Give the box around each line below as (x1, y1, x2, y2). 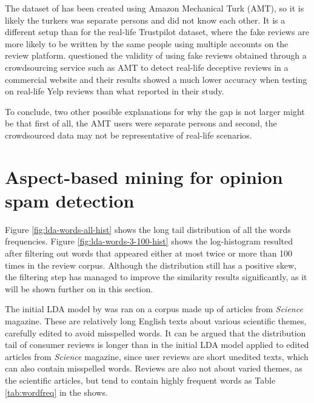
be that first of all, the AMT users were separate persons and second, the (5, 117, 277, 129)
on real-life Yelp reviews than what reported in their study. (5, 85, 224, 97)
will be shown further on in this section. (5, 282, 153, 295)
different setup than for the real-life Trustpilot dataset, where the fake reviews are (5, 25, 309, 38)
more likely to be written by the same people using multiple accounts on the (5, 37, 289, 50)
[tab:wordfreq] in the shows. (5, 385, 108, 398)
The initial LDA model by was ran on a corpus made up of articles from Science (5, 303, 303, 315)
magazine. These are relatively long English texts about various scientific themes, (5, 315, 307, 327)
